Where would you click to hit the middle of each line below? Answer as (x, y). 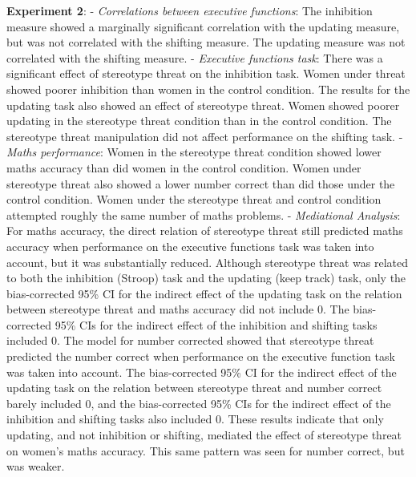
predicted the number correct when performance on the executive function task (201, 356)
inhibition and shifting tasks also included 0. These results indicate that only (195, 419)
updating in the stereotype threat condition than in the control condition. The (199, 121)
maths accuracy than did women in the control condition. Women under (184, 167)
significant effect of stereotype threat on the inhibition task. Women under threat (206, 73)
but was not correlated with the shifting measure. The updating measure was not (206, 42)
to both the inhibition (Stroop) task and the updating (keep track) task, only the (206, 278)
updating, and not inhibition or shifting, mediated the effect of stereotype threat (204, 435)
